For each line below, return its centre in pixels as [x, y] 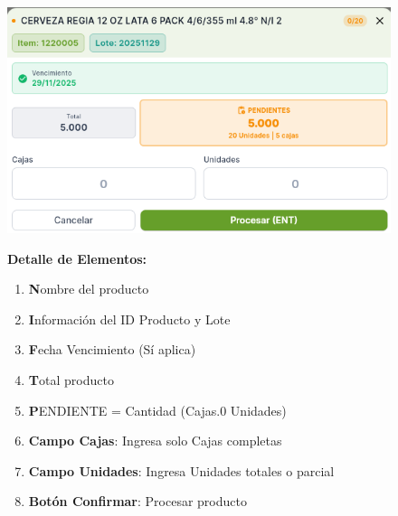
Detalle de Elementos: [77, 258]
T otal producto [71, 380]
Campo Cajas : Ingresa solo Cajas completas [155, 441]
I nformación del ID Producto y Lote [129, 319]
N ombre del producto [89, 289]
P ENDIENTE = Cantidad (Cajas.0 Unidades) [157, 410]
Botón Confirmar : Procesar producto [137, 501]
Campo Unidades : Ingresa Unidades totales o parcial [181, 470]
